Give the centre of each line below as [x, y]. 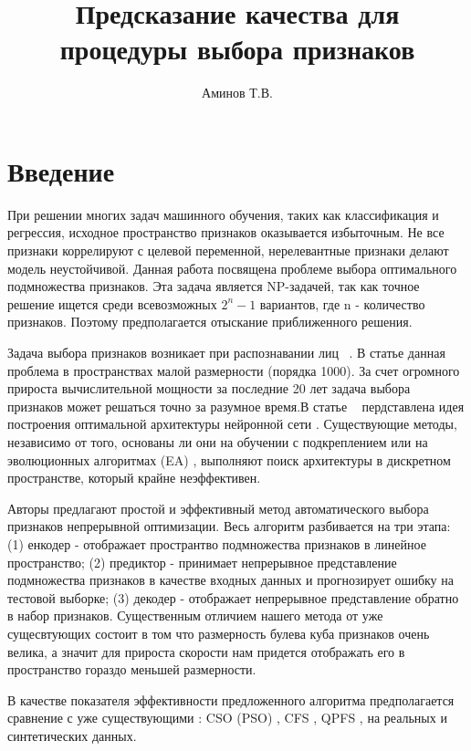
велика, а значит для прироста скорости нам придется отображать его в [206, 651]
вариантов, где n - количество [342, 303]
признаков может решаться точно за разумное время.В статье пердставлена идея [236, 406]
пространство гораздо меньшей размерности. [132, 669]
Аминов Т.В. [237, 93]
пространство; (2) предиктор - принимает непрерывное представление [202, 562]
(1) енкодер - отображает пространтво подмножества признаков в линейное [217, 543]
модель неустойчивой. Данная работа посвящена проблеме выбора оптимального [232, 268]
